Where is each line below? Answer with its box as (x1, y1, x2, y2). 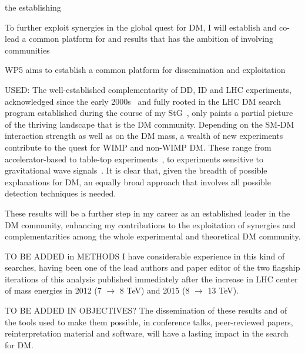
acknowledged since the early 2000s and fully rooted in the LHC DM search (5, 95, 281, 107)
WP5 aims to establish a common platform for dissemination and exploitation (5, 64, 286, 76)
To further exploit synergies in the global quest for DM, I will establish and (5, 21, 277, 33)
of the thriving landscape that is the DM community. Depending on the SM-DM (5, 118, 294, 130)
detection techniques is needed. (5, 187, 116, 199)
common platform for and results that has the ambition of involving (29, 32, 273, 45)
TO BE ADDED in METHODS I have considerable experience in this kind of (5, 249, 285, 262)
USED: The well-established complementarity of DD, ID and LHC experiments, (5, 83, 291, 95)
